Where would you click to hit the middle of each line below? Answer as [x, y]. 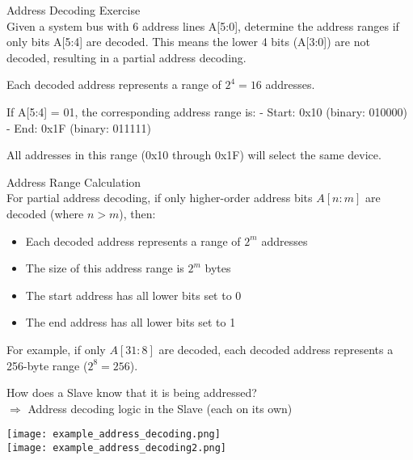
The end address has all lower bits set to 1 [131, 322]
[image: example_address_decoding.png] [114, 435]
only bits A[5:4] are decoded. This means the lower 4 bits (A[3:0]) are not [188, 42]
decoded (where [45, 213]
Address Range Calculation [74, 181]
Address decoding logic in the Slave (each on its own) [160, 408]
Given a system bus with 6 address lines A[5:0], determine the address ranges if [203, 25]
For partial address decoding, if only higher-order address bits [160, 198]
